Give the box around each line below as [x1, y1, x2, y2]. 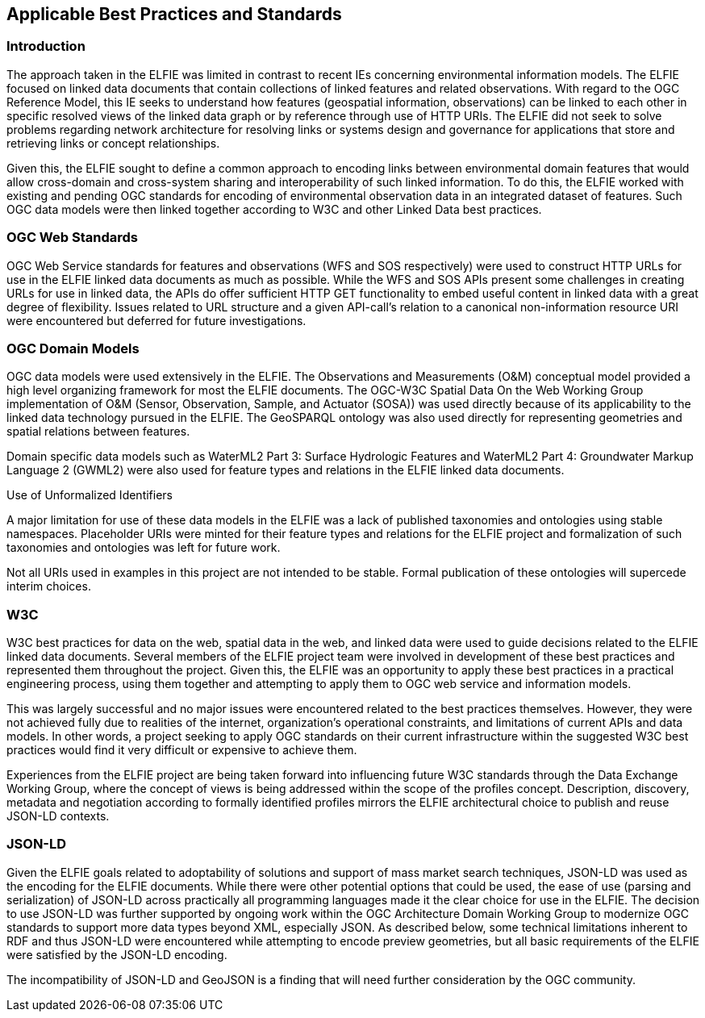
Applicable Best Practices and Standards [6, 4, 342, 24]
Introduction [6, 38, 86, 55]
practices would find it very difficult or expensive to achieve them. [6, 743, 357, 757]
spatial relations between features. [6, 424, 190, 439]
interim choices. [6, 579, 91, 594]
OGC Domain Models [6, 340, 140, 357]
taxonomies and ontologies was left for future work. [6, 540, 281, 555]
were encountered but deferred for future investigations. [6, 313, 307, 328]
